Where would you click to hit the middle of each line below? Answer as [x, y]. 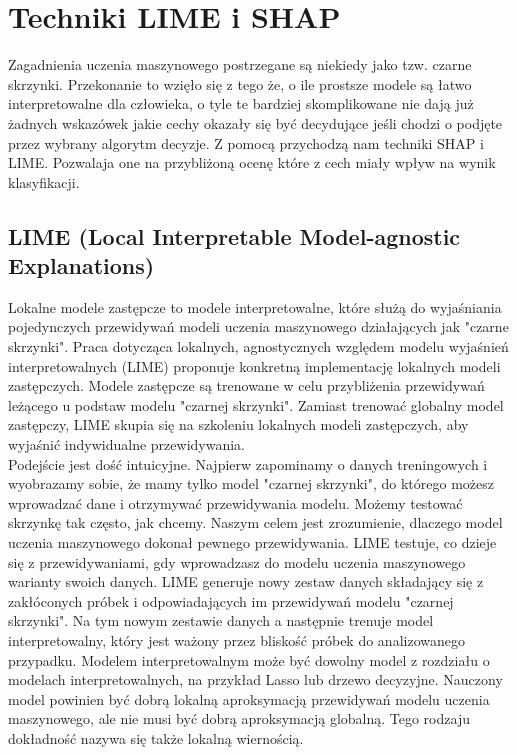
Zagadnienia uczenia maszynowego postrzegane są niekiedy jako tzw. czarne [240, 64]
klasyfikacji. [44, 181]
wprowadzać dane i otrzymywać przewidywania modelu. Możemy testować [235, 502]
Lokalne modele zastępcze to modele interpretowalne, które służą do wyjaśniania [255, 306]
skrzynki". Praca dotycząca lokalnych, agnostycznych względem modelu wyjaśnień [258, 346]
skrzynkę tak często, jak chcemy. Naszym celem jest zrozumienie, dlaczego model [255, 522]
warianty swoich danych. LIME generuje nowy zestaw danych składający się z [246, 581]
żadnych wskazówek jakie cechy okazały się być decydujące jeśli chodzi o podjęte [255, 122]
